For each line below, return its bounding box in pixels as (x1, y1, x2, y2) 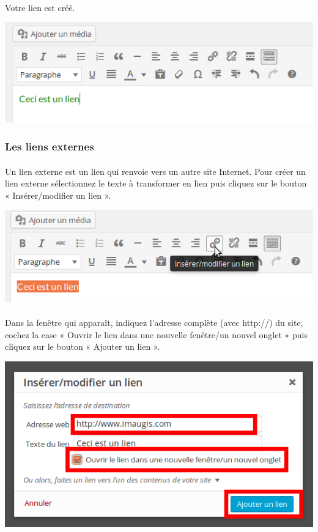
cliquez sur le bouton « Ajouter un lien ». (5, 340, 160, 353)
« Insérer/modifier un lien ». (5, 188, 111, 201)
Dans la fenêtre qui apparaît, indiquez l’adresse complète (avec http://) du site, (5, 316, 303, 328)
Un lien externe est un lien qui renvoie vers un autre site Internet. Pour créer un (5, 164, 306, 177)
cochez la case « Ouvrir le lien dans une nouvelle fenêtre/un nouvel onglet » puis (5, 328, 308, 341)
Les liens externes (5, 139, 94, 154)
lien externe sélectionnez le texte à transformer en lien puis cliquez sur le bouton (5, 177, 307, 190)
